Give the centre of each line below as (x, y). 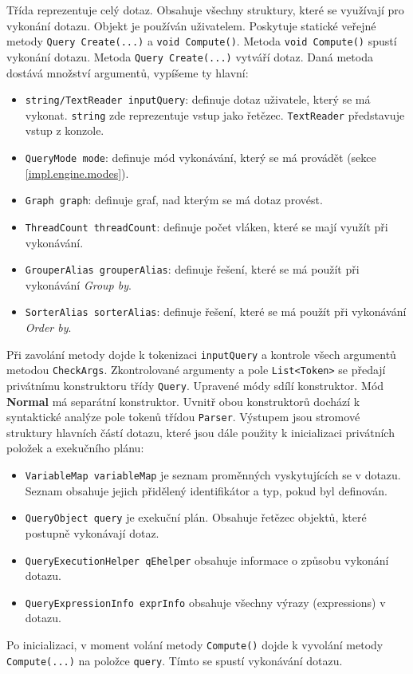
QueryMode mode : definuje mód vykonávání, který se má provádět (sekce (201, 157)
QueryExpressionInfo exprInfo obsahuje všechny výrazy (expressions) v (205, 602)
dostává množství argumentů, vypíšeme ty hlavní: (128, 72)
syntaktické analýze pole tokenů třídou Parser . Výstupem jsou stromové (183, 417)
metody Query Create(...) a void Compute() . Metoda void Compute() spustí (202, 41)
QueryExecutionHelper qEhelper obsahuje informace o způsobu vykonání (207, 560)
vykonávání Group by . (78, 284)
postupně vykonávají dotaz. (92, 532)
